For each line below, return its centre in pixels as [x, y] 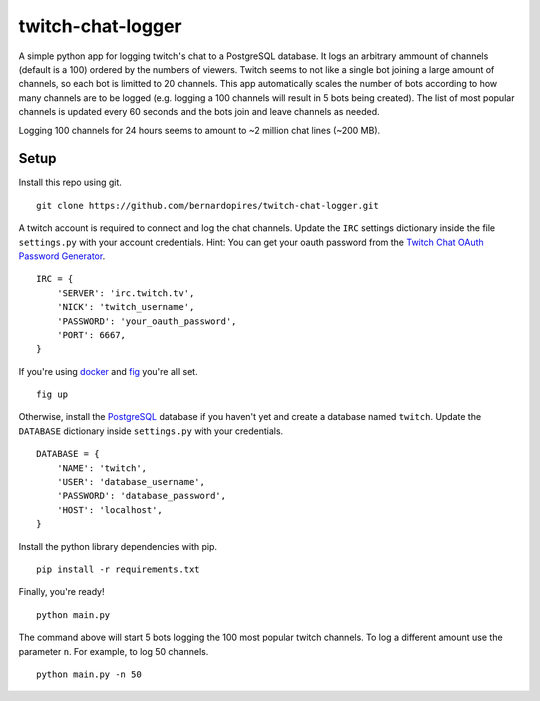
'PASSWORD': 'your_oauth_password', [146, 321]
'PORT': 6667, [91, 334]
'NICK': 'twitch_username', [125, 307]
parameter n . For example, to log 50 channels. [113, 651]
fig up [52, 394]
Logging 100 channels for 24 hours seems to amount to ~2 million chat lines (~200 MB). [199, 130]
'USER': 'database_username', [130, 482]
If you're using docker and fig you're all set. [108, 371]
